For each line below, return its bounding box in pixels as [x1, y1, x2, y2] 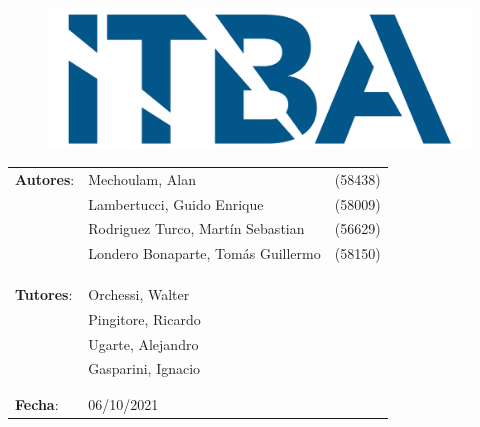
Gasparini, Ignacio [88, 358, 201, 379]
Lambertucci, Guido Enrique [88, 193, 264, 214]
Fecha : [15, 393, 59, 414]
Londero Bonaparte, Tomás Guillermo [88, 243, 321, 264]
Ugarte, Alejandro [88, 333, 199, 354]
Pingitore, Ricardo [88, 308, 201, 329]
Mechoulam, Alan [88, 168, 196, 189]
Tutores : [15, 283, 73, 304]
